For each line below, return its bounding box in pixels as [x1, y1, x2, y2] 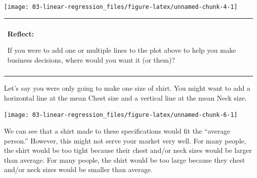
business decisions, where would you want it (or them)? [7, 54, 175, 65]
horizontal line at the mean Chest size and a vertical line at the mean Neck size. [4, 92, 247, 103]
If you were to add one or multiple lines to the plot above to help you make [7, 45, 236, 55]
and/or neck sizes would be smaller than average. [4, 164, 153, 175]
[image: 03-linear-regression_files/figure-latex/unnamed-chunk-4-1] [4, 3, 238, 10]
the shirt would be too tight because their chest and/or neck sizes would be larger [4, 145, 252, 155]
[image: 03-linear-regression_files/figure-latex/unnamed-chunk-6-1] [4, 111, 238, 119]
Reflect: [7, 28, 34, 38]
